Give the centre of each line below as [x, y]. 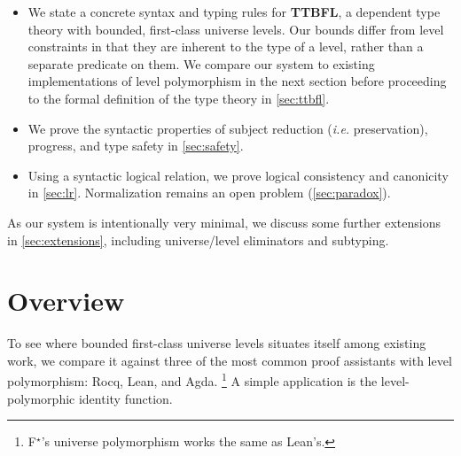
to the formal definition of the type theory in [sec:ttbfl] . [179, 98]
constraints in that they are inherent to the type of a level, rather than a [226, 46]
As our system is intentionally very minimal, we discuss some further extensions [224, 222]
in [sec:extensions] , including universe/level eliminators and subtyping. [198, 240]
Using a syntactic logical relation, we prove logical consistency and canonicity [238, 175]
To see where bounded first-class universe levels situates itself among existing [217, 343]
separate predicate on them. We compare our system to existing [201, 63]
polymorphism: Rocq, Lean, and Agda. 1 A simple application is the [192, 380]
